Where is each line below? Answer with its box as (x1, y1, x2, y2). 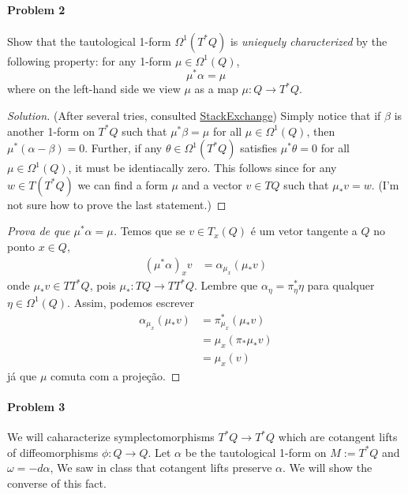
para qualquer (307, 277, 375, 294)
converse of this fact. (7, 474, 107, 491)
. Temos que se (113, 223, 185, 239)
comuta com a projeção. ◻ (51, 367, 181, 384)
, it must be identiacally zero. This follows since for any (68, 159, 337, 176)
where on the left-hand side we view (7, 80, 181, 97)
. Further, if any (84, 140, 163, 156)
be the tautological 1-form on (185, 443, 327, 460)
